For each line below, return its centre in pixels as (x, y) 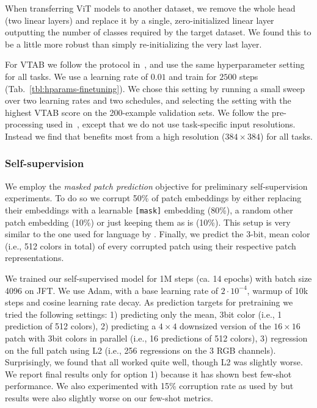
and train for (193, 76)
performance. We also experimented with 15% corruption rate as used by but (149, 386)
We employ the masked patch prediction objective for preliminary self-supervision (156, 186)
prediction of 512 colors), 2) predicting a (81, 326)
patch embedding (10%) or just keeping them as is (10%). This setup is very (148, 222)
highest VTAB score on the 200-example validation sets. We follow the (137, 112)
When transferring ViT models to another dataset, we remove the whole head (150, 8)
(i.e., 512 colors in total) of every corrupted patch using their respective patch (151, 245)
